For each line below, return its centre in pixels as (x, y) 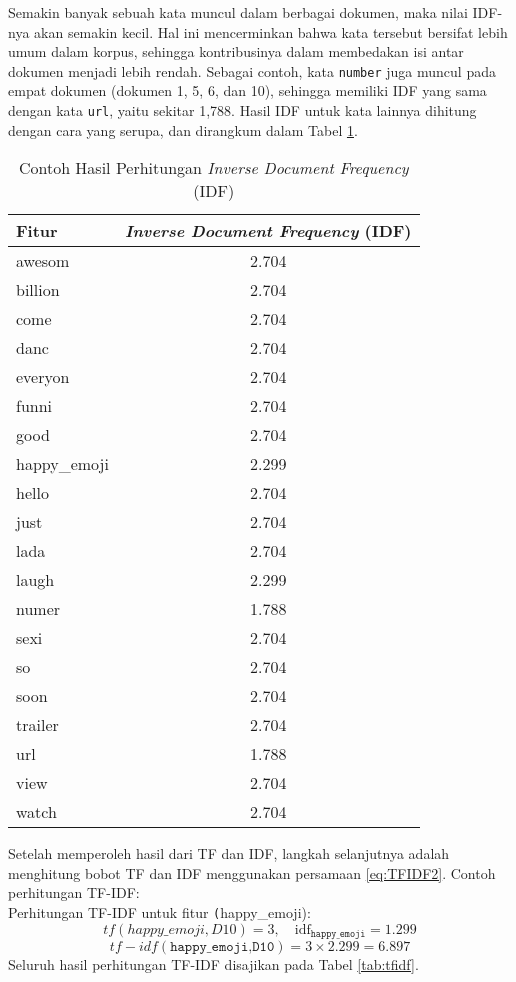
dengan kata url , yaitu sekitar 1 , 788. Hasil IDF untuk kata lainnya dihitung (242, 110)
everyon (43, 377)
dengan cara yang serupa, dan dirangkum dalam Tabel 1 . (183, 129)
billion (38, 290)
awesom (43, 261)
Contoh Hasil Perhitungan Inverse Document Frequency (213, 168)
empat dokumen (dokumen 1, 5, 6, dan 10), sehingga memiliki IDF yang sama (247, 90)
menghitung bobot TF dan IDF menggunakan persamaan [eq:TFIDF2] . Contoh (252, 872)
